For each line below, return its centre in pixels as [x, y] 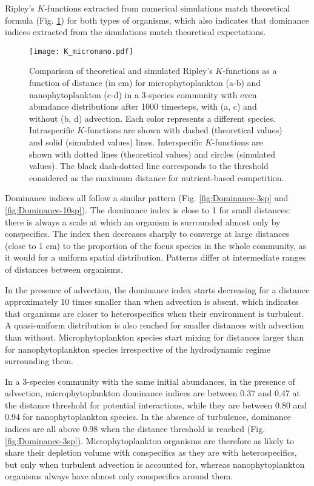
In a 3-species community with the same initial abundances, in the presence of [150, 381]
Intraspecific [52, 130]
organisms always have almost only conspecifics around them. [119, 476]
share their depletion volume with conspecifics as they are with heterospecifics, [151, 452]
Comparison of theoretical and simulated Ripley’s [121, 71]
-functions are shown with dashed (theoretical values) [183, 130]
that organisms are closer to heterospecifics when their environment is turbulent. [155, 313]
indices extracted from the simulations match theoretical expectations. [135, 32]
